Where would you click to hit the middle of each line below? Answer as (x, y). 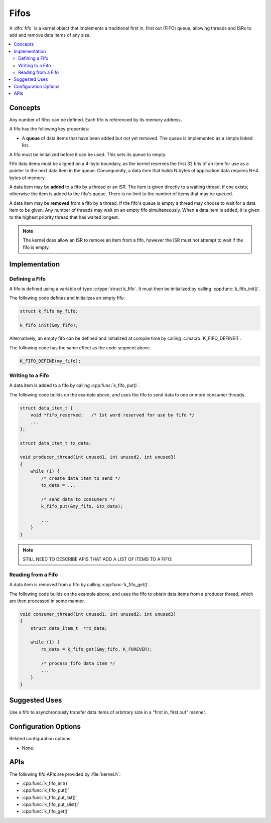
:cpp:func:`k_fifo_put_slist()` (51, 804)
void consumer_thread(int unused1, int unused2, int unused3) (98, 614)
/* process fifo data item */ (78, 663)
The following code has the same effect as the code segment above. (80, 348)
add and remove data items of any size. (50, 35)
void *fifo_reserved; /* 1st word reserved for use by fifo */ (112, 415)
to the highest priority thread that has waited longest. (64, 217)
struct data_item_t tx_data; (56, 443)
